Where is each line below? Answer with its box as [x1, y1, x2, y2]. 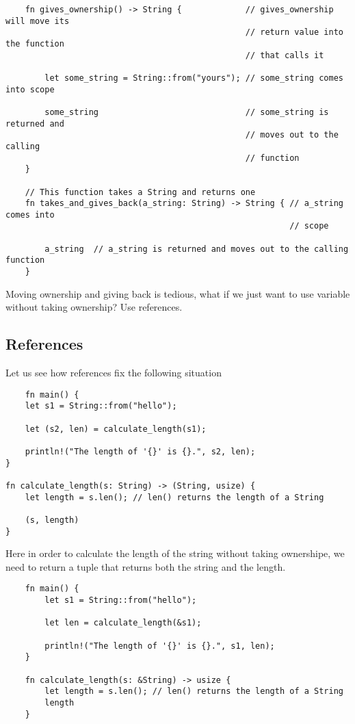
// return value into [245, 27, 343, 38]
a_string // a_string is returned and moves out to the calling [44, 244, 349, 254]
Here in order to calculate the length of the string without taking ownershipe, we [5, 546, 345, 560]
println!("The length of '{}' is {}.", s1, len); [44, 641, 275, 651]
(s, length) [25, 515, 79, 525]
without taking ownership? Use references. [5, 300, 183, 314]
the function [5, 38, 64, 49]
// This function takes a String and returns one [25, 187, 256, 197]
